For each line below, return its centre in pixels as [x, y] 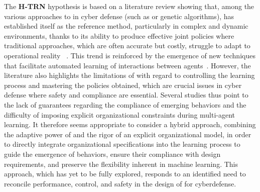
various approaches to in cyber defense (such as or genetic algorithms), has [119, 16]
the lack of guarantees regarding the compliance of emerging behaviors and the [125, 104]
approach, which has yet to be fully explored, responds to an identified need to [125, 174]
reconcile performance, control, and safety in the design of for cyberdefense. [120, 183]
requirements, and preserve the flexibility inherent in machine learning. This [121, 164]
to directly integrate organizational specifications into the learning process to [122, 144]
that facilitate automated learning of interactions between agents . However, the [127, 65]
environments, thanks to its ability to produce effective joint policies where [119, 35]
